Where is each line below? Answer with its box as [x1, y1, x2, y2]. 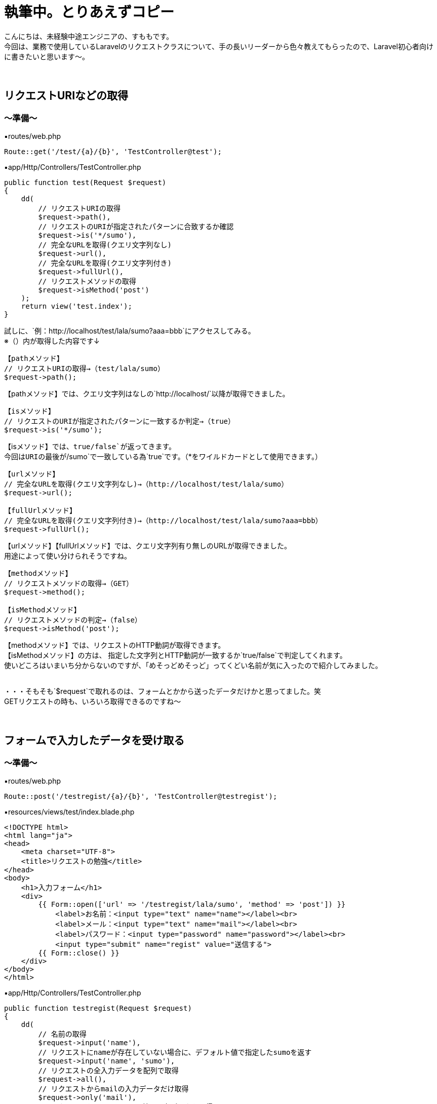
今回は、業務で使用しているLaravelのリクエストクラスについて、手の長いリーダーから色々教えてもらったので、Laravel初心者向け [4, 42, 433, 51]
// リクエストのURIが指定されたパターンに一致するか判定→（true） [4, 417, 235, 425]
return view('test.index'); [21, 302, 132, 310]
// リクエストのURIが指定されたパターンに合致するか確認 [38, 222, 234, 231]
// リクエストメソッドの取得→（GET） [4, 579, 134, 587]
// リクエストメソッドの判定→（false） [4, 615, 142, 624]
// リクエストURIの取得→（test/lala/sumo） [4, 364, 165, 373]
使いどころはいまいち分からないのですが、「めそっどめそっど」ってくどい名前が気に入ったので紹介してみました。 [4, 660, 382, 670]
